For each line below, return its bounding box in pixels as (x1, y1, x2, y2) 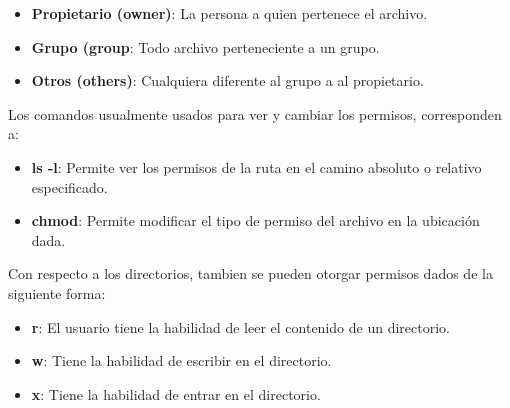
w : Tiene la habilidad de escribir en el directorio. (31, 350, 332, 371)
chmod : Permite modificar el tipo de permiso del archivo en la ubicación (31, 210, 480, 231)
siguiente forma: (8, 282, 106, 303)
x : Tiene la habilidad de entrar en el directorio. (31, 383, 321, 404)
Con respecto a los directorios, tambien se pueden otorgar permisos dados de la (8, 263, 493, 284)
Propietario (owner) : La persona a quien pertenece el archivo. (31, 3, 428, 23)
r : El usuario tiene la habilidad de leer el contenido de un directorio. (31, 316, 450, 337)
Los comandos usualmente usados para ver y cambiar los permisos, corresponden (8, 103, 502, 124)
